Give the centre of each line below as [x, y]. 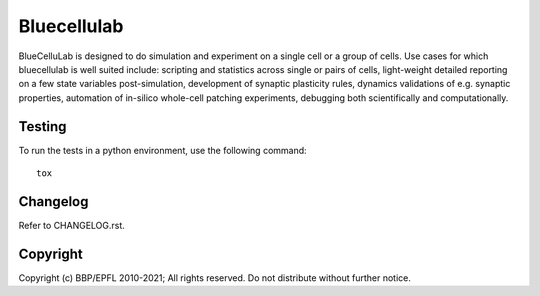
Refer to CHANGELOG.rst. [71, 225]
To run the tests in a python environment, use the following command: [162, 150]
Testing [42, 126]
